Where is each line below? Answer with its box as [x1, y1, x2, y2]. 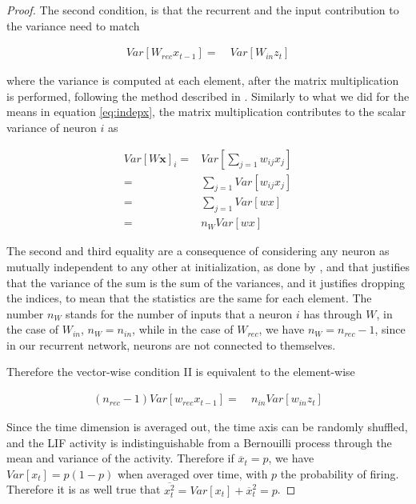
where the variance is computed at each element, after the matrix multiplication [6, 72, 399, 89]
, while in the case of [132, 321, 234, 338]
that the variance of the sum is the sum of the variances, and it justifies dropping [6, 274, 405, 290]
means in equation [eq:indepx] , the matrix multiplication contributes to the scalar [6, 103, 406, 120]
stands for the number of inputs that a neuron [66, 305, 293, 322]
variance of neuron [6, 119, 97, 135]
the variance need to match [6, 17, 140, 34]
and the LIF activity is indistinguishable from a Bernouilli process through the [6, 434, 392, 450]
